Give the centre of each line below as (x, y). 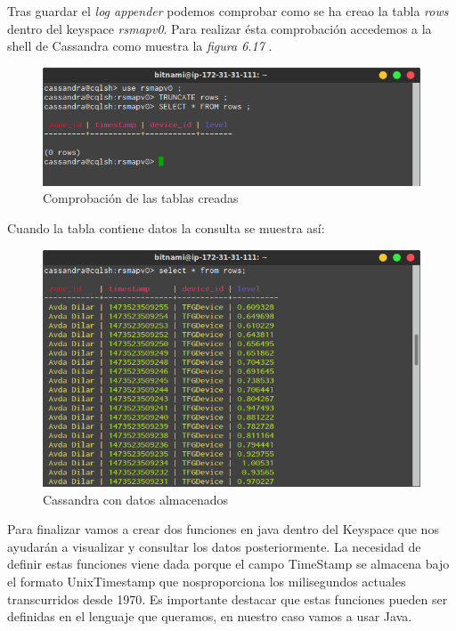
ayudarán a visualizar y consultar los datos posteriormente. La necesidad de (214, 546)
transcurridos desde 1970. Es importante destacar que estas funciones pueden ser (228, 599)
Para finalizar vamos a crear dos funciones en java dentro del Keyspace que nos (223, 529)
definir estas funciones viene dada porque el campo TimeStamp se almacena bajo (228, 564)
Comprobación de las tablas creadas (141, 198)
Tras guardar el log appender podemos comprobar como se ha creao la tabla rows (228, 11)
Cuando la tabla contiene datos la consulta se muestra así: (166, 227)
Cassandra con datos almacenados (135, 499)
